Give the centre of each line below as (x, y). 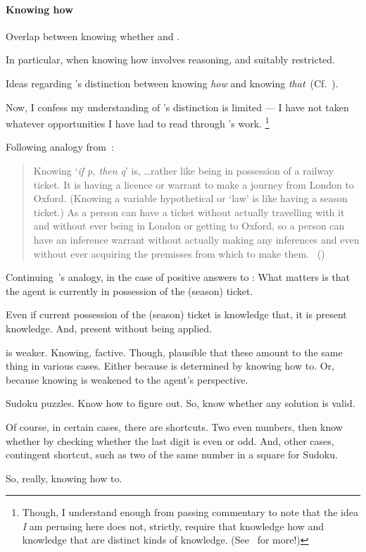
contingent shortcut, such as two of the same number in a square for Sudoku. (172, 454)
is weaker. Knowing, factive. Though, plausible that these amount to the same (174, 352)
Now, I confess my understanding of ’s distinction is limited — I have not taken (177, 107)
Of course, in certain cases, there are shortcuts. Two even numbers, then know (174, 426)
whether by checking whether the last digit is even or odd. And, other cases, (170, 440)
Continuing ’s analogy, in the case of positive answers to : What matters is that (178, 277)
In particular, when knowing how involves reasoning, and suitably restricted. (170, 59)
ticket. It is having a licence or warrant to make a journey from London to (194, 184)
